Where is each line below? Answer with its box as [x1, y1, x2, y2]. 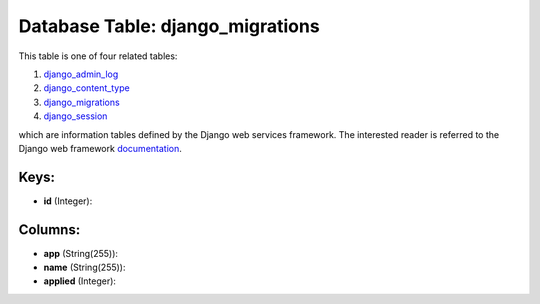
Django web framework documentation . [18, 142, 182, 154]
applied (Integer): [43, 275, 117, 287]
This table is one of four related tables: [18, 50, 178, 62]
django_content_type [43, 82, 130, 94]
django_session [43, 110, 108, 122]
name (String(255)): [43, 261, 126, 274]
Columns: [18, 221, 81, 238]
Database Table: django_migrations [18, 15, 320, 37]
